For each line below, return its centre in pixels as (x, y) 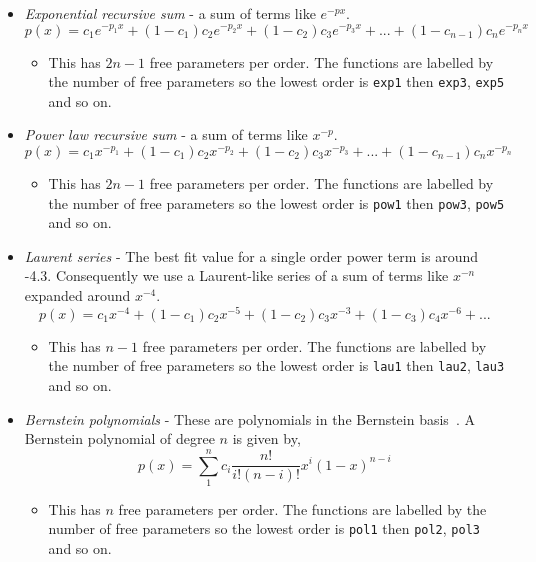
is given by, (266, 438)
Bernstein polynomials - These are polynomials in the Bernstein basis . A (249, 418)
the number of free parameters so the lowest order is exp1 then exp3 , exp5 (276, 81)
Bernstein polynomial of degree (119, 438)
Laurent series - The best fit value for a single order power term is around (251, 255)
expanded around (77, 295)
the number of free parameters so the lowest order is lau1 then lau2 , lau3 (276, 365)
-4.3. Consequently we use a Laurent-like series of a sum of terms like (236, 275)
